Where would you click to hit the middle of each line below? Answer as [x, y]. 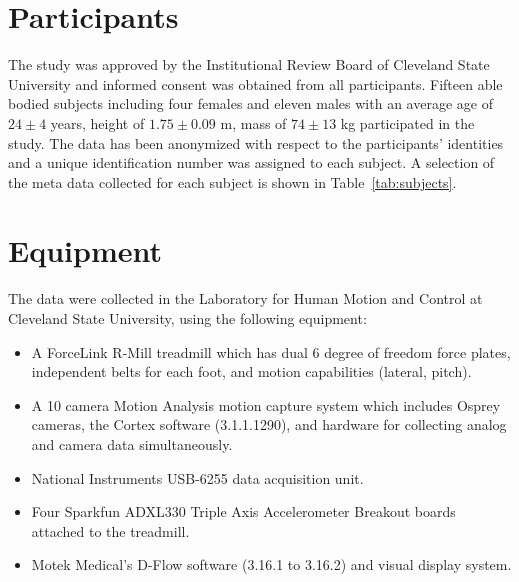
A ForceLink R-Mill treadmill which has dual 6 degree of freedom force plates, [271, 351]
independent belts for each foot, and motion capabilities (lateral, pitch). [251, 371]
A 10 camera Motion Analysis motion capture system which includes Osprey [266, 404]
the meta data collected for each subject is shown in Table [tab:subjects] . [232, 181]
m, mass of [253, 122]
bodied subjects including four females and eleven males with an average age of [250, 103]
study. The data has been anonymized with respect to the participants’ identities [256, 142]
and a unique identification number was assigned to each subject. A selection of [251, 162]
